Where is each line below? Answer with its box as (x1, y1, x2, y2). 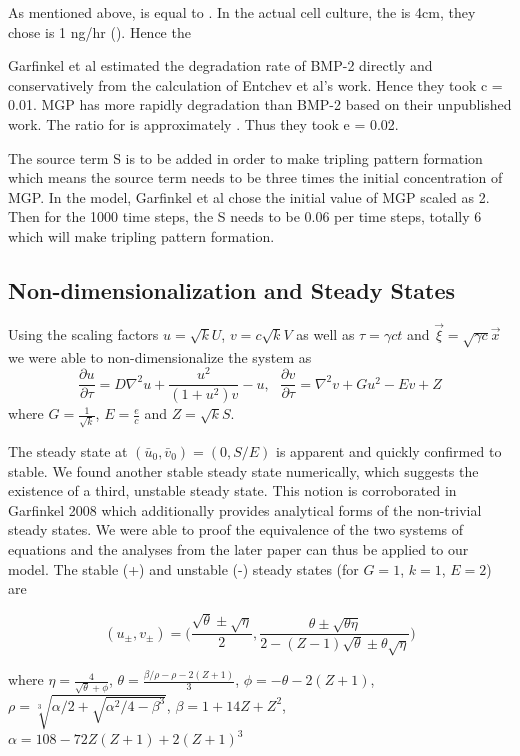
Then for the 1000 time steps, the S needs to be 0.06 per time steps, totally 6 (8, 206, 482, 227)
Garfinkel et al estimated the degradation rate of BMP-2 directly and (8, 55, 433, 76)
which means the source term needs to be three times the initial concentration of (8, 167, 503, 188)
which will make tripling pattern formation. (8, 225, 275, 246)
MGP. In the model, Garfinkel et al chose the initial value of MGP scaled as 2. (8, 186, 490, 207)
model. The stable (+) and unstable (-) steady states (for (8, 558, 359, 579)
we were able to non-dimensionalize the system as (8, 346, 312, 367)
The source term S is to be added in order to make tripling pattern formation (8, 147, 483, 168)
